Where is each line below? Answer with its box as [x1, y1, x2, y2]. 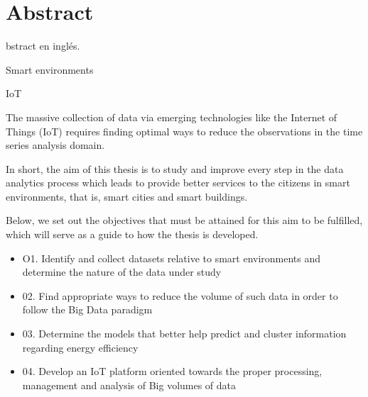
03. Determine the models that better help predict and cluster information [22, 326, 347, 341]
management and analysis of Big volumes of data [22, 377, 237, 392]
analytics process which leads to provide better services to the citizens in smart [6, 175, 350, 190]
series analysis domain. [6, 138, 105, 152]
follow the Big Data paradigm [22, 302, 153, 317]
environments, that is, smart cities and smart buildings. [6, 189, 248, 203]
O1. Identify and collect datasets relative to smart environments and [22, 250, 321, 265]
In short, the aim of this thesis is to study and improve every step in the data [6, 161, 344, 176]
